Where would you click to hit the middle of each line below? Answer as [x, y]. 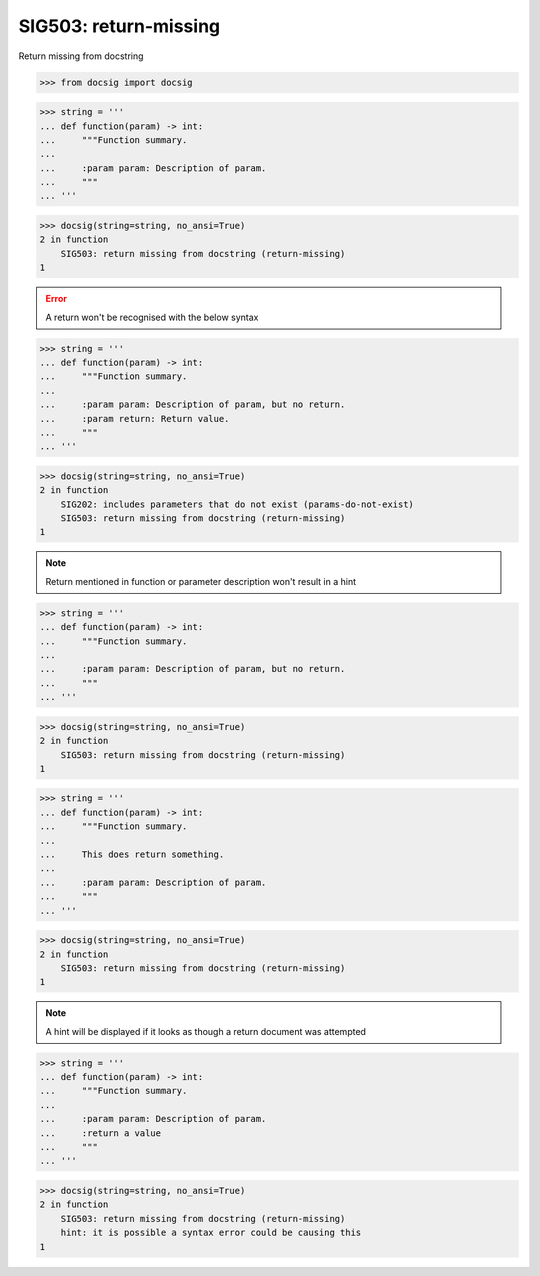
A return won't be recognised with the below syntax [152, 317]
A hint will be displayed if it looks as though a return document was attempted [206, 1031]
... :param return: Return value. [134, 418]
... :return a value [100, 1133]
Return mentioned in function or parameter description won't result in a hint [201, 581]
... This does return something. [132, 854]
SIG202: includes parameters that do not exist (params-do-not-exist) [237, 504]
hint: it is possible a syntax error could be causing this [211, 1233]
